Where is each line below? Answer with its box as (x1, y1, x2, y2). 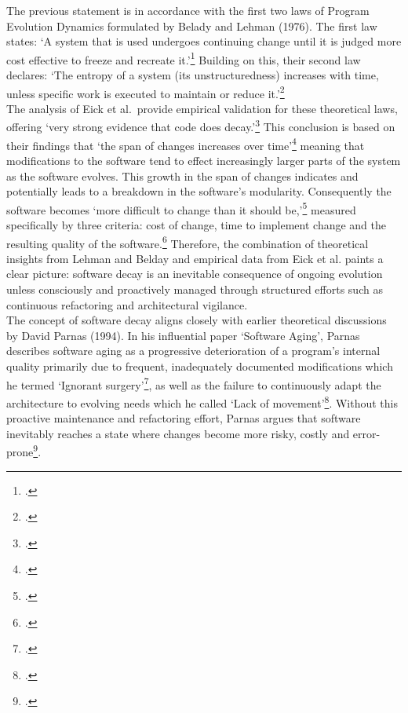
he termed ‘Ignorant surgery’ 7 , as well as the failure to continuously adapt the (6, 374, 381, 393)
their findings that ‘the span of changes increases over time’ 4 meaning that (6, 134, 365, 153)
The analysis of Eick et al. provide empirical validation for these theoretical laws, (6, 100, 398, 116)
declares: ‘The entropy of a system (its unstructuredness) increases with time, (6, 67, 379, 83)
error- (352, 425, 381, 441)
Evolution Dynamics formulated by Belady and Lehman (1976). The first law (6, 17, 377, 34)
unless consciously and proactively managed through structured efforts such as (6, 281, 383, 298)
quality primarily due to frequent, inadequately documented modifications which (6, 358, 393, 374)
